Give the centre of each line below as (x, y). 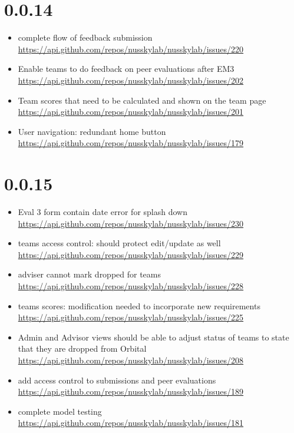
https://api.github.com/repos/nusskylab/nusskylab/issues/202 (131, 80)
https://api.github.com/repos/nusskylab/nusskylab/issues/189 (131, 391)
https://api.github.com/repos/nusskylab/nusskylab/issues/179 (131, 143)
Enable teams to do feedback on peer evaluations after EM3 (126, 69)
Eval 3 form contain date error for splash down (103, 211)
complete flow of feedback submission (85, 37)
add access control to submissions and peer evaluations (117, 380)
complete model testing (60, 411)
